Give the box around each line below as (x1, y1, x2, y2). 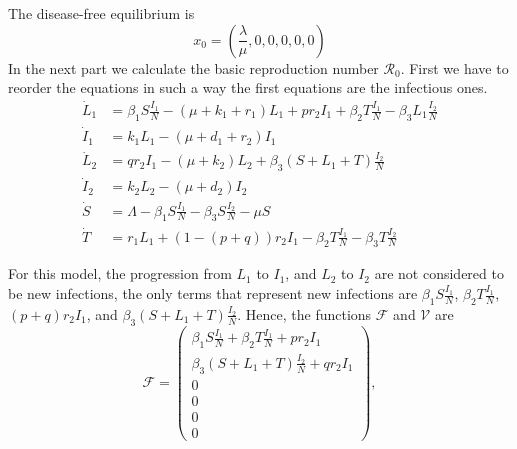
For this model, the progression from (8, 263, 232, 284)
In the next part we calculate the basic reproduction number (8, 57, 379, 78)
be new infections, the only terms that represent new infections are (8, 283, 418, 304)
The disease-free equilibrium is (8, 3, 195, 23)
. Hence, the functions (237, 303, 372, 324)
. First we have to (400, 57, 509, 78)
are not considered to (374, 263, 504, 284)
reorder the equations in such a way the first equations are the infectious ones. (8, 77, 488, 98)
